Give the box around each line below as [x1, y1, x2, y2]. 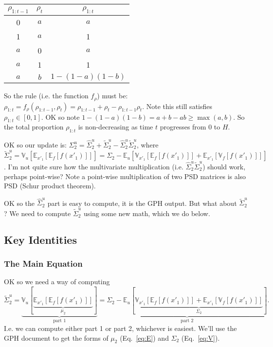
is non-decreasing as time [78, 122, 153, 132]
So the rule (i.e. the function [4, 91, 89, 101]
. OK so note [41, 111, 80, 122]
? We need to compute [4, 208, 71, 218]
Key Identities [4, 232, 77, 247]
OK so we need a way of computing [4, 276, 110, 287]
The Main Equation [4, 257, 83, 270]
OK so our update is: [4, 139, 67, 149]
